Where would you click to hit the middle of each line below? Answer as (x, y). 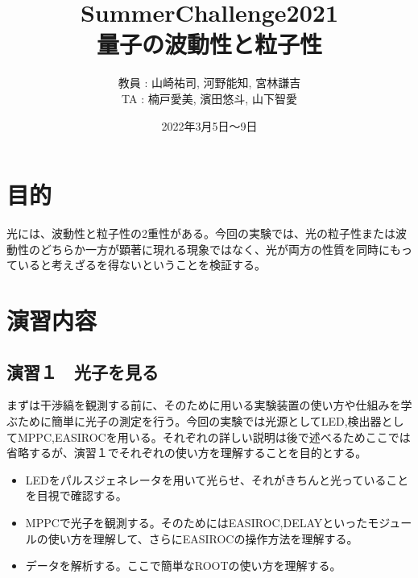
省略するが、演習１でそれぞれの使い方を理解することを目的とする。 (187, 453)
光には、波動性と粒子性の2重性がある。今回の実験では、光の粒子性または (201, 233)
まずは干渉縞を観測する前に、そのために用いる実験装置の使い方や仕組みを (204, 405)
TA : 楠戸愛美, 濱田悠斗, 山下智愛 (209, 98)
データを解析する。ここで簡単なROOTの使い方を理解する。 (183, 566)
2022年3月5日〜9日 (209, 125)
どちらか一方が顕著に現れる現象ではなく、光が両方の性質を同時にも (220, 249)
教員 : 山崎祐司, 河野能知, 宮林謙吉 (209, 83)
